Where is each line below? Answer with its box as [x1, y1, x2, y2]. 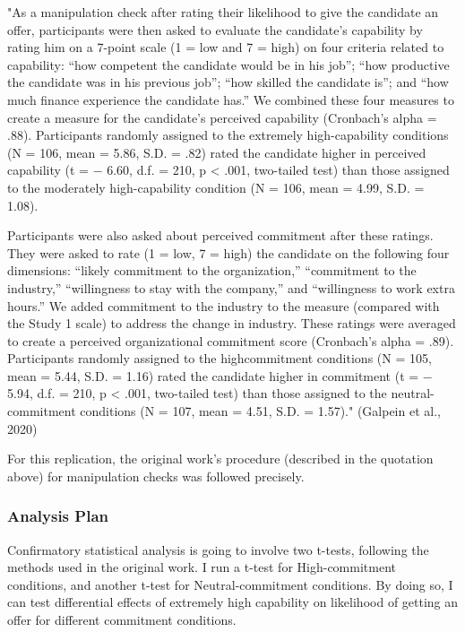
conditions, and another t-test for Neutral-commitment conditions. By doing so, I [7, 575, 453, 593]
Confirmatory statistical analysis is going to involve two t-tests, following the [7, 540, 429, 558]
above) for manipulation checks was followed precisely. [7, 466, 305, 485]
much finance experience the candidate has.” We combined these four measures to [7, 90, 454, 108]
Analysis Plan [7, 505, 108, 527]
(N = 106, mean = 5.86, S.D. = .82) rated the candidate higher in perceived [7, 143, 426, 161]
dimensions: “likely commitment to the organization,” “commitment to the [7, 261, 417, 280]
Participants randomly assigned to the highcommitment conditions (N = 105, [7, 349, 432, 368]
